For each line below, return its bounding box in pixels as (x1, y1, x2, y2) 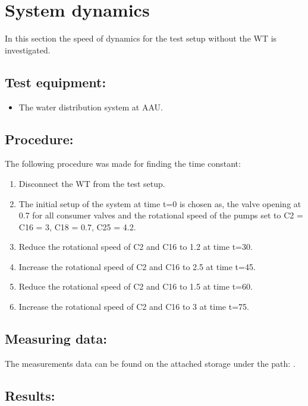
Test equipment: (5, 72, 106, 91)
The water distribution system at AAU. (18, 100, 163, 113)
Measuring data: (5, 329, 107, 348)
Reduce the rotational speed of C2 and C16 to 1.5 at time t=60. (18, 280, 253, 293)
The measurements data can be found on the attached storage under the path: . (5, 357, 296, 369)
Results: (5, 386, 55, 404)
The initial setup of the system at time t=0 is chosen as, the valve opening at (18, 197, 301, 210)
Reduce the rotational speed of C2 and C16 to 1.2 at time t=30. (18, 240, 253, 253)
